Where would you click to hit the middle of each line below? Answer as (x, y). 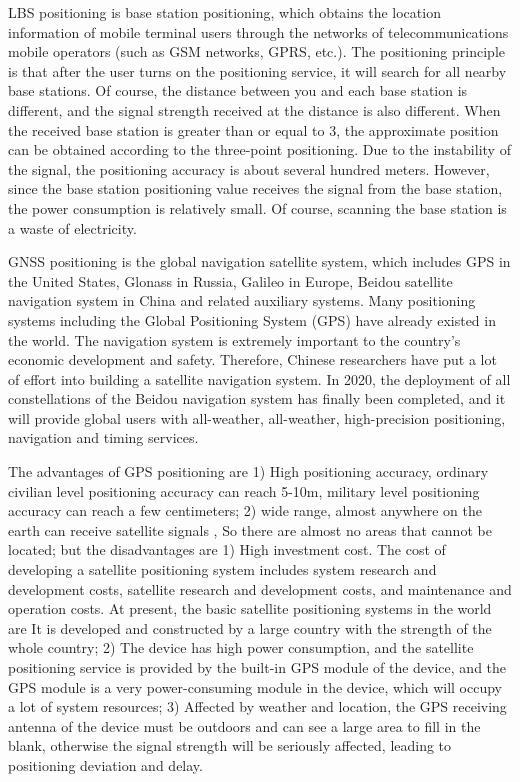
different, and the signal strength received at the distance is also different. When (254, 109)
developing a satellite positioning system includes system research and (222, 569)
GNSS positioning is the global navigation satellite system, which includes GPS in (259, 261)
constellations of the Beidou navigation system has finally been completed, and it (257, 398)
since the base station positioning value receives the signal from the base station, (255, 188)
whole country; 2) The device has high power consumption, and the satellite (241, 647)
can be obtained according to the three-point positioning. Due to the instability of (259, 149)
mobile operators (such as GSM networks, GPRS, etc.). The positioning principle (256, 51)
